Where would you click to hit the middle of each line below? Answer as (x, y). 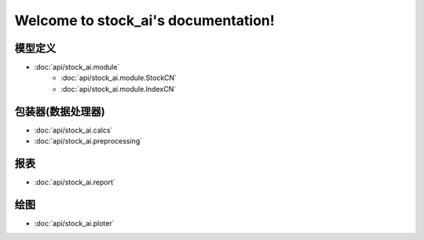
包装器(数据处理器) (60, 111)
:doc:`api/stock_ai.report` (75, 182)
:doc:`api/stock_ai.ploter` (74, 223)
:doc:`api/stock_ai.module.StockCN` (119, 78)
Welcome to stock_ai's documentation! (144, 20)
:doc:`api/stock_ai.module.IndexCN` (119, 89)
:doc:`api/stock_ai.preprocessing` (88, 141)
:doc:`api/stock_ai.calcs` (73, 130)
